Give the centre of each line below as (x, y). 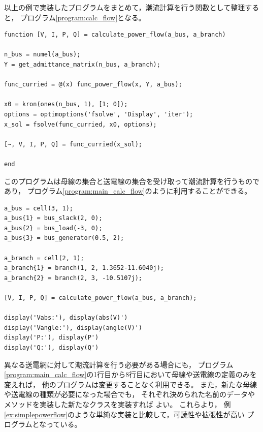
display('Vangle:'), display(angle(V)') (73, 328)
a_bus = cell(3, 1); (39, 208)
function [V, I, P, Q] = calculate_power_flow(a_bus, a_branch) (115, 35)
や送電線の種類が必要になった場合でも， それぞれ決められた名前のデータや (130, 394)
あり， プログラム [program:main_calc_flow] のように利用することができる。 (128, 191)
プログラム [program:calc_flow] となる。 (83, 17)
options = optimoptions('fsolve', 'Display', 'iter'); (99, 114)
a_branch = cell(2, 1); (44, 258)
